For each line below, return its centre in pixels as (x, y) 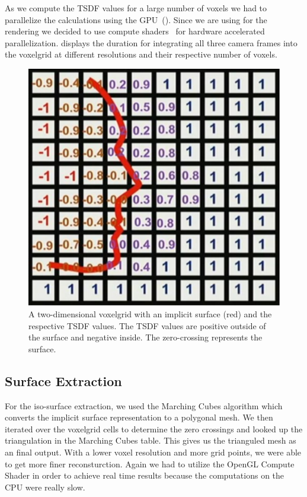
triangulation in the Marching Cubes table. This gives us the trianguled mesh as (151, 440)
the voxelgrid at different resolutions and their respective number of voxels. (141, 54)
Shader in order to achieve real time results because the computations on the (145, 475)
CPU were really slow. (45, 487)
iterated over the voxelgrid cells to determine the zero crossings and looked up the (154, 428)
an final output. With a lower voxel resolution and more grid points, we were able (153, 452)
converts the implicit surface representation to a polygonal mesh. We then (139, 417)
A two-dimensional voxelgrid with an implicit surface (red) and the (150, 314)
